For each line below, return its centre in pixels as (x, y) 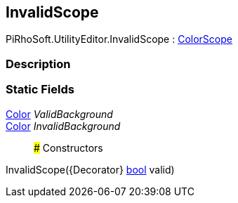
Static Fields (40, 90)
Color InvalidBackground (63, 126)
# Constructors (68, 148)
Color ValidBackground (59, 114)
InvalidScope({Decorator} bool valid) (90, 169)
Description (38, 64)
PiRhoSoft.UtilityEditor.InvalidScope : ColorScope (119, 39)
